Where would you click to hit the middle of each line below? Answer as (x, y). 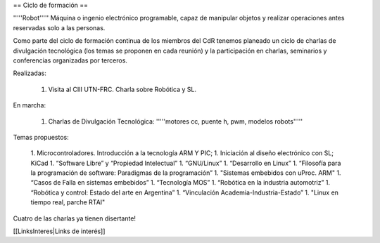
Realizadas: (30, 73)
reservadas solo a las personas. (59, 27)
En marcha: (29, 105)
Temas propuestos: (41, 137)
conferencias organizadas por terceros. (70, 60)
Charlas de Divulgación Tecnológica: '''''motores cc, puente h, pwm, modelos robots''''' (175, 121)
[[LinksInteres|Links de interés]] (59, 231)
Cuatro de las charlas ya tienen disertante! (75, 218)
